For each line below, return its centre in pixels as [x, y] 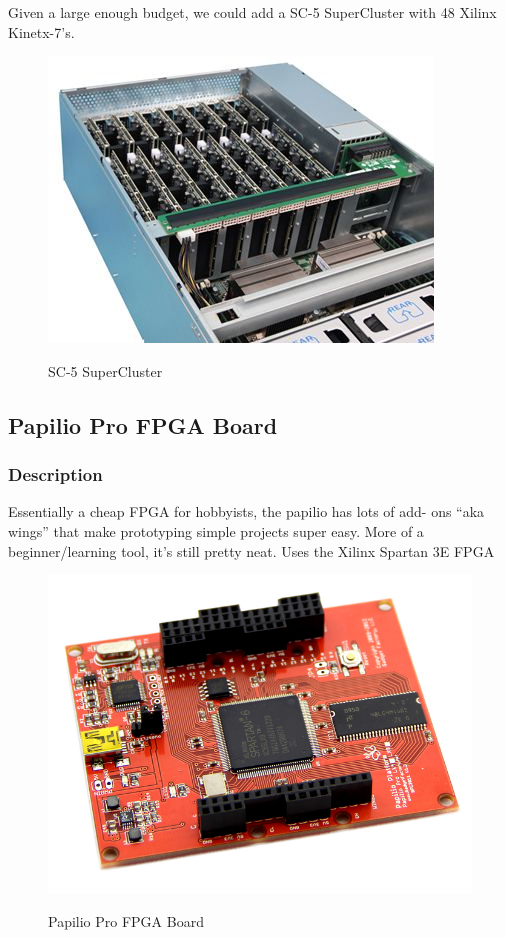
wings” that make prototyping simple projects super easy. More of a [216, 530]
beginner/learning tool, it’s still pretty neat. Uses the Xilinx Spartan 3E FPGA [251, 550]
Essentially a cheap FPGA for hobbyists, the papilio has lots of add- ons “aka [246, 511]
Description [55, 474]
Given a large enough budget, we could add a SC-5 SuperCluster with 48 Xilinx [252, 12]
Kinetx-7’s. [41, 31]
